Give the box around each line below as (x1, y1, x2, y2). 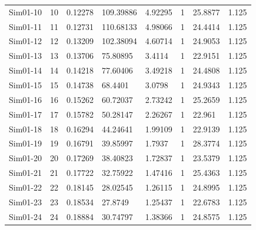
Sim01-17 (9, 108, 42, 120)
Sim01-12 (9, 35, 42, 47)
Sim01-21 (9, 166, 42, 179)
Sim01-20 (9, 152, 42, 164)
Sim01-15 (9, 78, 42, 91)
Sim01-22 (9, 181, 42, 193)
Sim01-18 (9, 122, 42, 135)
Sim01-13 (9, 49, 42, 62)
